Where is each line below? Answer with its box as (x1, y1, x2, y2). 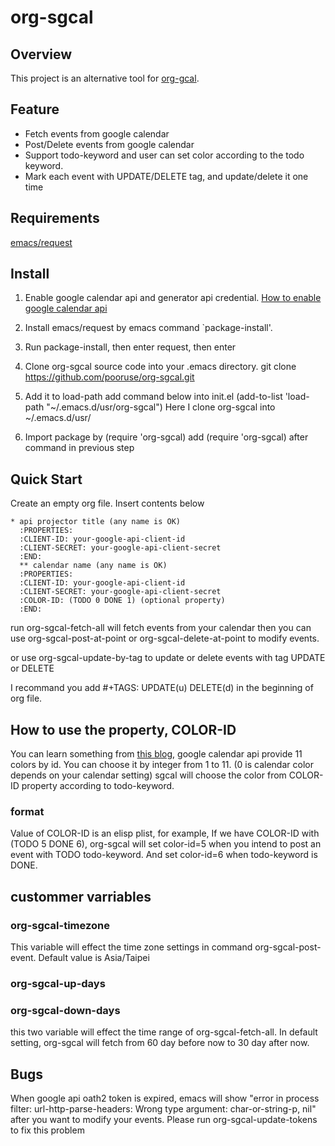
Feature (10, 101, 60, 118)
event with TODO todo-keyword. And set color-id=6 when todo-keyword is (10, 849, 318, 861)
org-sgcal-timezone (10, 918, 110, 932)
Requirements (10, 210, 100, 227)
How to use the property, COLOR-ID (10, 721, 237, 738)
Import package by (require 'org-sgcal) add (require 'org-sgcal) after (24, 431, 309, 443)
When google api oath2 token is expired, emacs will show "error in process (10, 1092, 320, 1105)
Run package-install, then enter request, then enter (24, 341, 237, 353)
